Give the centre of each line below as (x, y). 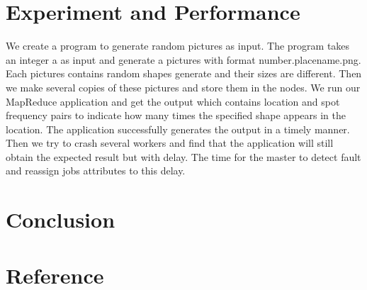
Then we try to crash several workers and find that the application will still (170, 143)
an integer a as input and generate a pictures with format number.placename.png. (183, 59)
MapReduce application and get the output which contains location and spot (173, 101)
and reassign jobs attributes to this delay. (96, 171)
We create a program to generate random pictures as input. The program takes (178, 46)
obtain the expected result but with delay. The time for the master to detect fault (183, 156)
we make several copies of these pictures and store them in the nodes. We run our (183, 87)
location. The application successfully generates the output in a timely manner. (178, 129)
